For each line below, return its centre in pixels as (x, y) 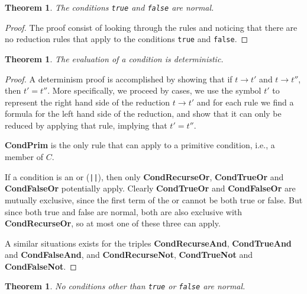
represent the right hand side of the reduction (88, 102)
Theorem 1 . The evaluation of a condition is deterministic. (114, 58)
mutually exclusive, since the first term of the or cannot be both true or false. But (154, 199)
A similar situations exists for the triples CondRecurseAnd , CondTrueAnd (148, 243)
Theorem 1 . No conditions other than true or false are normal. (125, 286)
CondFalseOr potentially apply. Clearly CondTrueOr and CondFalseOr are (150, 188)
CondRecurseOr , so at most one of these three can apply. (113, 223)
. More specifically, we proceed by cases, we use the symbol (154, 90)
